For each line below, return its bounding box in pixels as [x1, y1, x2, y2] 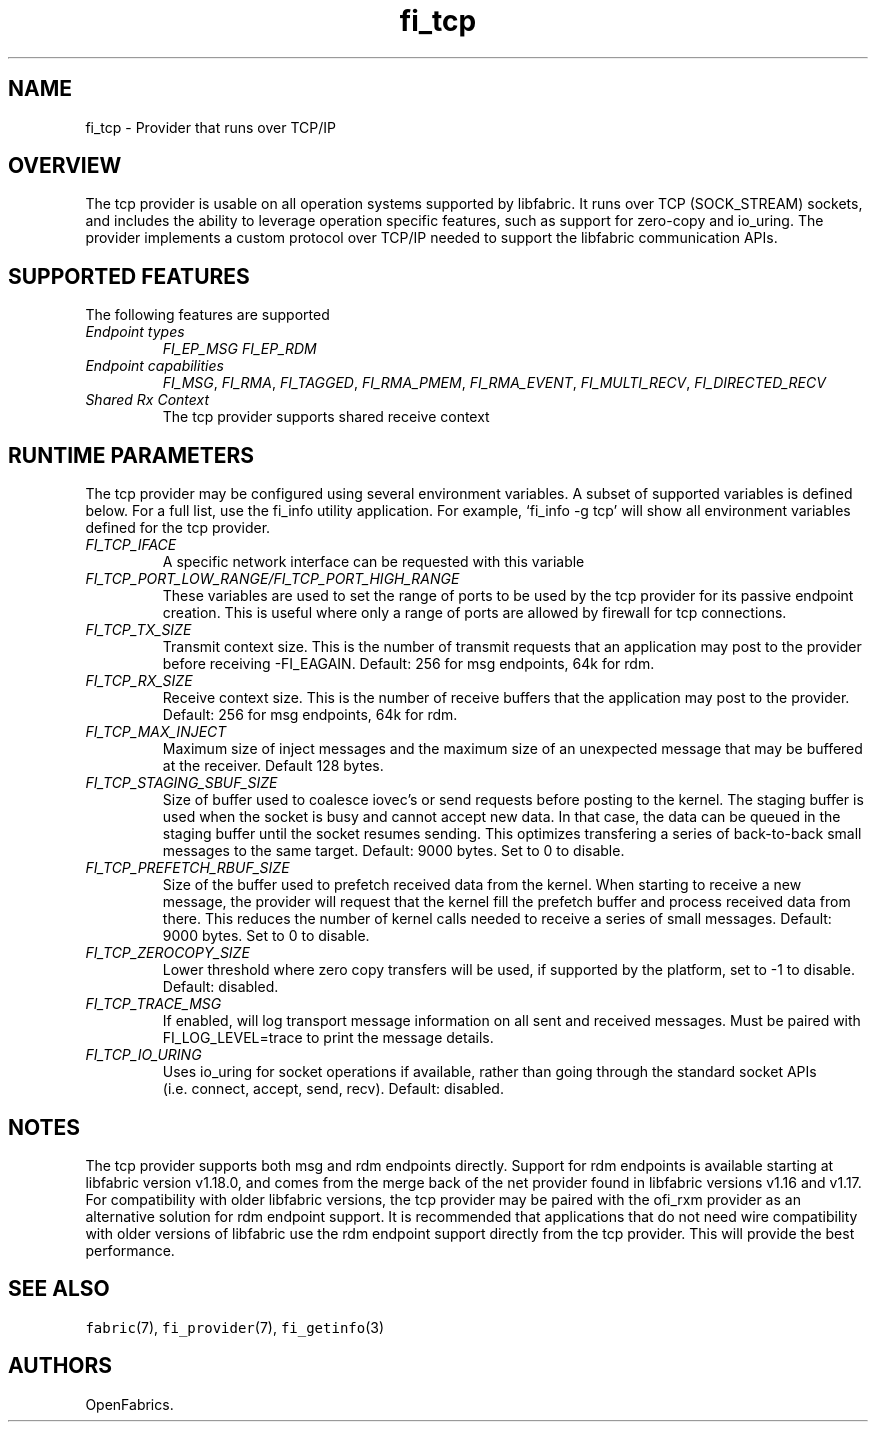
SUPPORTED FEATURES [8, 263, 250, 289]
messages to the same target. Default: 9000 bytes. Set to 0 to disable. [162, 842, 625, 860]
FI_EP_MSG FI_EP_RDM [162, 340, 317, 358]
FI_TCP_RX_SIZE [85, 672, 193, 690]
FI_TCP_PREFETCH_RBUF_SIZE [85, 859, 290, 877]
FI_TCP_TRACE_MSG [85, 995, 222, 1013]
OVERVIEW [8, 153, 122, 179]
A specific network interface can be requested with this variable [162, 553, 585, 571]
